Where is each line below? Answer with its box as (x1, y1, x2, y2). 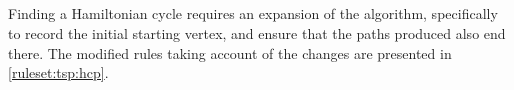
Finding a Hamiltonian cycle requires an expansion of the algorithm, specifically (8, 3, 498, 24)
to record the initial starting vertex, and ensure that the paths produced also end (8, 22, 506, 43)
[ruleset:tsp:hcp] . (8, 62, 109, 83)
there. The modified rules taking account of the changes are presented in (8, 42, 452, 63)
